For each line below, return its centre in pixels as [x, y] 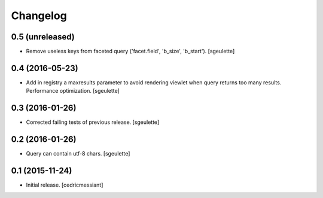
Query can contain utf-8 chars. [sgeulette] [78, 154]
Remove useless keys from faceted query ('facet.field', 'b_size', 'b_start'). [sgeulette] [130, 51]
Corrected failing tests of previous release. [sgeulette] [93, 122]
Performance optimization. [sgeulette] [73, 91]
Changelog [39, 16]
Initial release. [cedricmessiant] [65, 185]
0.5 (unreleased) [43, 37]
